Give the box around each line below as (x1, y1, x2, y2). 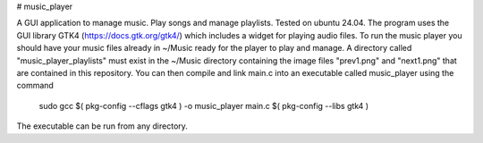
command (16, 80, 54, 91)
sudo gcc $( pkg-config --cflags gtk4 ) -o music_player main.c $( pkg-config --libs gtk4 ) (38, 100, 369, 111)
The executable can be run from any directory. (16, 121, 188, 131)
